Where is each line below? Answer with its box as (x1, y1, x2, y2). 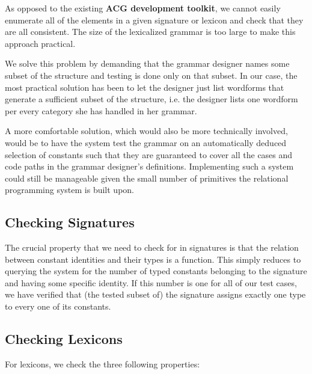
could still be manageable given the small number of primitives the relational (5, 171, 289, 184)
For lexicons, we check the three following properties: (5, 357, 200, 370)
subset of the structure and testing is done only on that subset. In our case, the (5, 69, 298, 81)
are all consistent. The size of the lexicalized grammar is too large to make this (5, 25, 296, 38)
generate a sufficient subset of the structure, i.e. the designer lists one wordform (5, 93, 298, 105)
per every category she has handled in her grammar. (5, 104, 197, 117)
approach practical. (5, 37, 76, 49)
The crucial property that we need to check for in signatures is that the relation (5, 241, 299, 254)
